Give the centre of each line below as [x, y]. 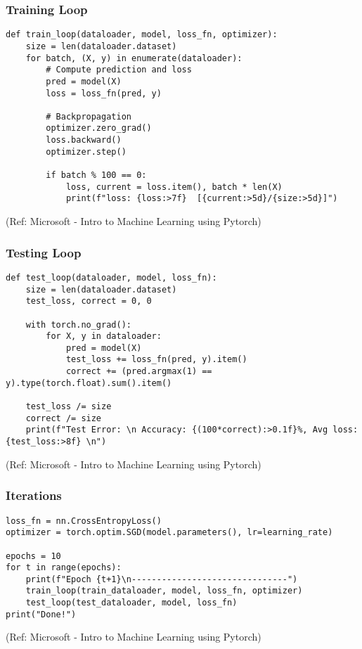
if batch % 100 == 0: [96, 175]
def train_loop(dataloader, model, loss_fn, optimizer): [142, 35]
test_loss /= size [69, 407]
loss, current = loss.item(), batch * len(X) [174, 187]
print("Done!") [41, 614]
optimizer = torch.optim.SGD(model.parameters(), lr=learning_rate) [169, 533]
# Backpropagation [89, 116]
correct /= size [64, 418]
